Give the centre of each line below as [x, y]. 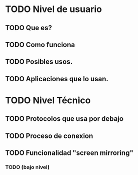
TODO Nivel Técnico [48, 100]
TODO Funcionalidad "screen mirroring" [70, 153]
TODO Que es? [29, 28]
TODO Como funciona [40, 44]
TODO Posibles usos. [39, 62]
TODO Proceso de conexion [49, 136]
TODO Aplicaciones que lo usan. [57, 79]
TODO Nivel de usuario [53, 9]
